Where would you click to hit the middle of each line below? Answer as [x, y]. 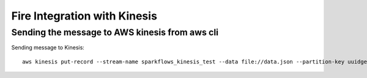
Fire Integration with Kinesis [84, 16]
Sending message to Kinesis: [48, 48]
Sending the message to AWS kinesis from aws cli [115, 32]
